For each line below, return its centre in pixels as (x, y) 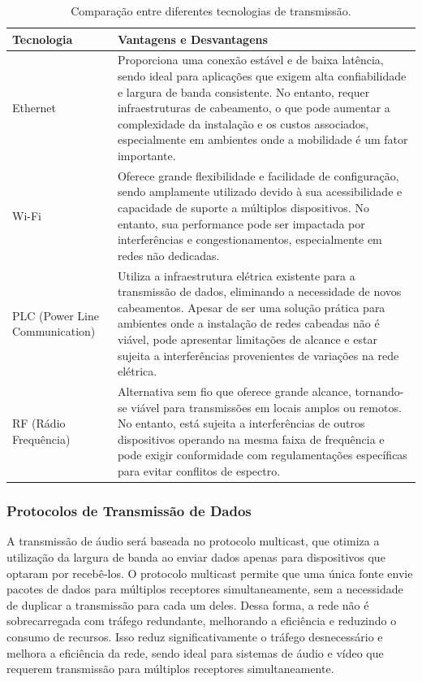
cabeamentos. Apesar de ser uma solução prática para (251, 307)
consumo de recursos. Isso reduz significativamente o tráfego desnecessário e (195, 636)
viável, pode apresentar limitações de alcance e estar (247, 339)
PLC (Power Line (56, 315)
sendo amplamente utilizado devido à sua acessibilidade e (260, 191)
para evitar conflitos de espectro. (199, 471)
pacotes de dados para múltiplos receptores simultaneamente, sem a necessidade (205, 589)
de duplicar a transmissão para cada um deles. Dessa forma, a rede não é (188, 604)
